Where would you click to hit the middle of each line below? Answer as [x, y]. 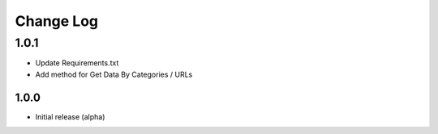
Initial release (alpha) [70, 116]
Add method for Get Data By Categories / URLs [114, 74]
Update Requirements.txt [77, 63]
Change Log [57, 21]
